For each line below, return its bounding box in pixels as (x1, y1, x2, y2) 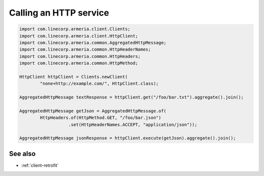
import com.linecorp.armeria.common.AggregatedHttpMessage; (19, 39, 167, 45)
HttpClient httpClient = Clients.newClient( (19, 74, 128, 79)
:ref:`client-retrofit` (21, 162, 59, 168)
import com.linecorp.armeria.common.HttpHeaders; (19, 54, 141, 59)
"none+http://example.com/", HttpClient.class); (40, 81, 159, 86)
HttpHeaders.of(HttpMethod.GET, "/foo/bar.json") (40, 115, 161, 120)
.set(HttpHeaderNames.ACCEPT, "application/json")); (68, 122, 198, 127)
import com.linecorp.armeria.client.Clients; (19, 26, 131, 32)
